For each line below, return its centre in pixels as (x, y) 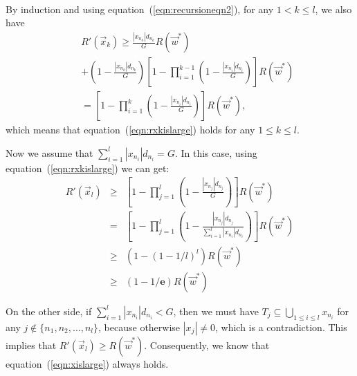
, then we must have (216, 311)
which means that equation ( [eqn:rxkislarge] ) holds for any (130, 130)
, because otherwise (139, 327)
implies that (31, 345)
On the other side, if (49, 311)
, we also (333, 9)
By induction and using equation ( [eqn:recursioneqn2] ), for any (140, 9)
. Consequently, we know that (207, 345)
